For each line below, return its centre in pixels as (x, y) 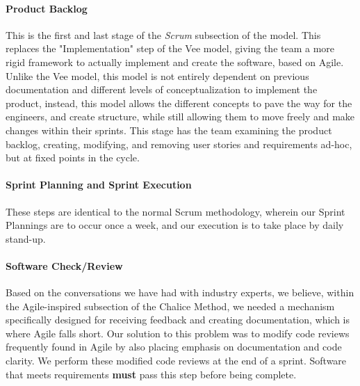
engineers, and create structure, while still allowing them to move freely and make (180, 116)
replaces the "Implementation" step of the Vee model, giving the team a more (170, 48)
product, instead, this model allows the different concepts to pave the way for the (179, 103)
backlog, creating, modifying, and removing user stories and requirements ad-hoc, (179, 144)
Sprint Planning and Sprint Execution (99, 185)
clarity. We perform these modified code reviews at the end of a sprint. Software (176, 361)
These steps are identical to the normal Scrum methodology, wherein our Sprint (175, 211)
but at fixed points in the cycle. (73, 158)
